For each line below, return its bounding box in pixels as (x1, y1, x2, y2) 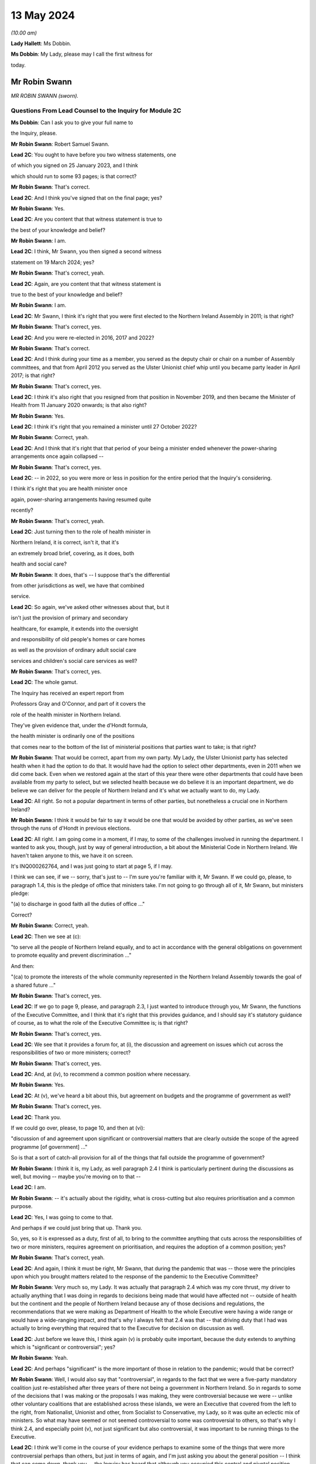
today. (11, 61, 26, 69)
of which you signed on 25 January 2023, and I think (11, 162, 139, 169)
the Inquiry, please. (11, 129, 57, 137)
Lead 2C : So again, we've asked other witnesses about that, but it (11, 603, 170, 610)
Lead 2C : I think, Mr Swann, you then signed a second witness (11, 248, 162, 255)
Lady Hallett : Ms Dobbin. (11, 40, 71, 47)
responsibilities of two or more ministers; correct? (11, 1049, 131, 1056)
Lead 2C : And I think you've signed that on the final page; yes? (11, 194, 163, 201)
